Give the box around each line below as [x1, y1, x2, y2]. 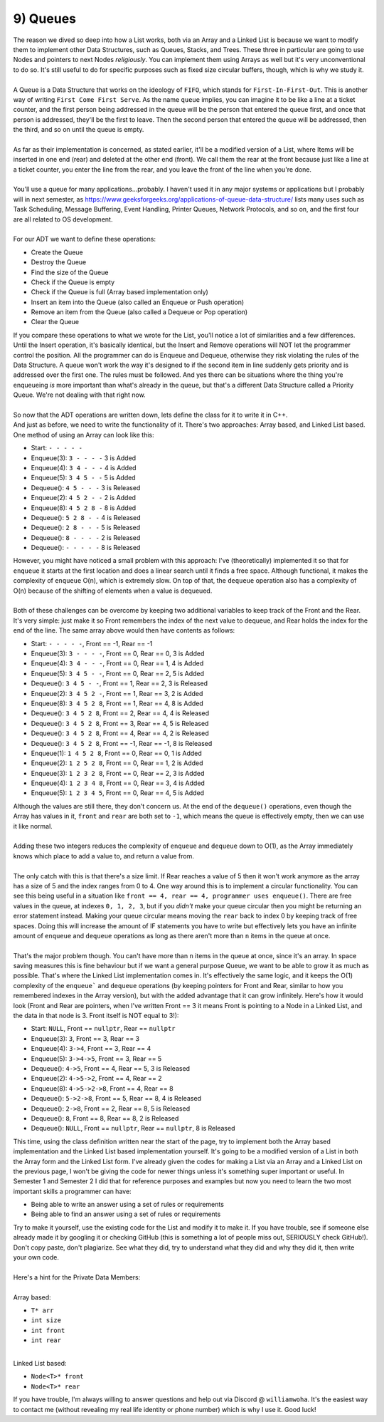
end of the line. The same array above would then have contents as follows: [13, 626, 235, 635]
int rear [31, 1337, 62, 1344]
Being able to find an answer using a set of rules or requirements [31, 1210, 221, 1218]
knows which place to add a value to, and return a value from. [13, 851, 195, 860]
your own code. [13, 1253, 60, 1262]
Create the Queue [31, 248, 83, 256]
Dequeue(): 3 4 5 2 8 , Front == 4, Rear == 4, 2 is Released [31, 729, 209, 737]
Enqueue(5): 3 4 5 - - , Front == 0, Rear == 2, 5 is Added [31, 669, 205, 678]
